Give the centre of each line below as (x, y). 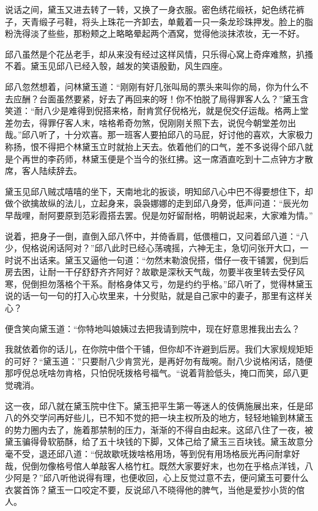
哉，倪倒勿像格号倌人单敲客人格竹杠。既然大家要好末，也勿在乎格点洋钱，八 (159, 465)
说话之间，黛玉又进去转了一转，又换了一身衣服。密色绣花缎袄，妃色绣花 (150, 9)
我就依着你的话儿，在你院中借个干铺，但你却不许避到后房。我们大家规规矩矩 (159, 349)
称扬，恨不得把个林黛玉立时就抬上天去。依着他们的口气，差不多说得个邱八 (155, 146)
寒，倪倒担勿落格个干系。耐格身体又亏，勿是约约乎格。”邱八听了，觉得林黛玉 (159, 283)
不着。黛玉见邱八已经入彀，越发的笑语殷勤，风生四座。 (116, 66)
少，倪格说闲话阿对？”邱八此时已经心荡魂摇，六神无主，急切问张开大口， (153, 248)
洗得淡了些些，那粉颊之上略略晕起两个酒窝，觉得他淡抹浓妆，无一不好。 (159, 33)
